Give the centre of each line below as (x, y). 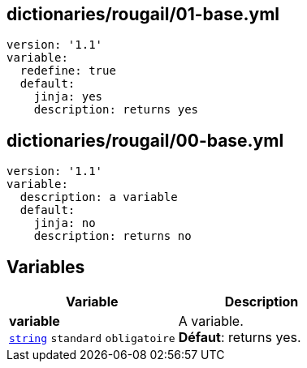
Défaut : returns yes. (240, 338)
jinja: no (65, 223)
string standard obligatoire (92, 339)
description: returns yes (116, 110)
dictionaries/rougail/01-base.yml (143, 14)
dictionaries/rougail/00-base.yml (145, 140)
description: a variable (99, 197)
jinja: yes (68, 97)
